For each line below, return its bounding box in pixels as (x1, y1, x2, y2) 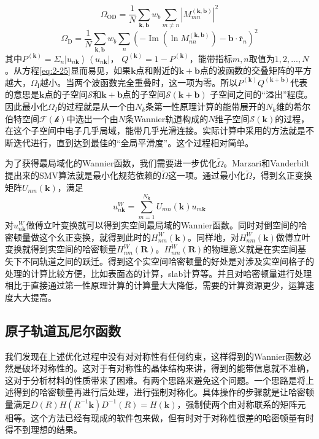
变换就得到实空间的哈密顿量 (5, 243, 117, 255)
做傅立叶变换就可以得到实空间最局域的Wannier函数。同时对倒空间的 (26, 219, 299, 231)
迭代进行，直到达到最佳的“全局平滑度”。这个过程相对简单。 (13, 136, 254, 149)
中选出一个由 (66, 112, 118, 125)
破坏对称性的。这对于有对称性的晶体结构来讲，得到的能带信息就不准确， (21, 362, 314, 375)
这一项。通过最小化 (167, 169, 245, 182)
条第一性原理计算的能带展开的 (145, 100, 266, 113)
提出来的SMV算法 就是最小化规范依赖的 (5, 169, 162, 182)
